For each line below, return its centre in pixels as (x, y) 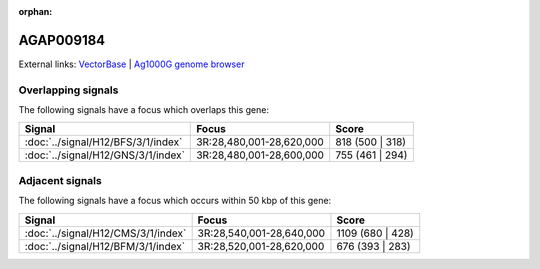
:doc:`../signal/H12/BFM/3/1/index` (104, 246)
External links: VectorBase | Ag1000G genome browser (131, 64)
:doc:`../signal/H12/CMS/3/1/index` (105, 233)
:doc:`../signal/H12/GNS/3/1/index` (104, 155)
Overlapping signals (68, 90)
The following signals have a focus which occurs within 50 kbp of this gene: (175, 201)
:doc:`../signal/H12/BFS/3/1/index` (103, 142)
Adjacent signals (60, 180)
